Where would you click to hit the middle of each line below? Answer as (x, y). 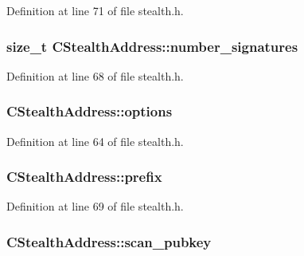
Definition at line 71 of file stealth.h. (95, 10)
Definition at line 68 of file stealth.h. (95, 75)
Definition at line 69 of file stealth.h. (95, 206)
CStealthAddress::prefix (84, 177)
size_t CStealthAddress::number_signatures (152, 46)
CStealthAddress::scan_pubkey (109, 241)
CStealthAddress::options (90, 111)
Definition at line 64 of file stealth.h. (95, 141)
